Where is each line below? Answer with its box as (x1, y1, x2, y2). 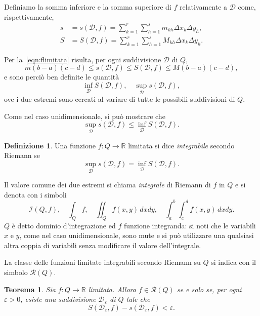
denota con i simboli (4, 189, 67, 200)
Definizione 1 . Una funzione (4, 140, 96, 150)
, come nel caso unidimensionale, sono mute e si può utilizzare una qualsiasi (19, 230, 254, 241)
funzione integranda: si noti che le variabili (123, 220, 256, 230)
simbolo (4, 266, 28, 277)
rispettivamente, (4, 11, 54, 22)
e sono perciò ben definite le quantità (4, 71, 119, 82)
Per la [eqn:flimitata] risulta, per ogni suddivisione (4, 54, 161, 64)
